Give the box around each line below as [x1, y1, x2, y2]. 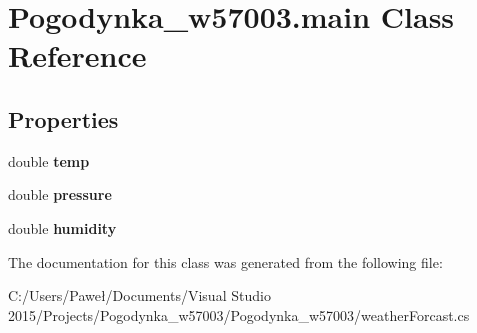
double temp [8, 150, 90, 171]
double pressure [8, 184, 112, 205]
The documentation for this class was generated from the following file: [8, 251, 443, 272]
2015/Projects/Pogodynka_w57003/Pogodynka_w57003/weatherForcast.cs [8, 304, 470, 325]
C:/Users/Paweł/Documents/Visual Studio [8, 285, 271, 306]
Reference [8, 35, 147, 76]
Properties [8, 103, 119, 134]
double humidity [8, 217, 117, 238]
